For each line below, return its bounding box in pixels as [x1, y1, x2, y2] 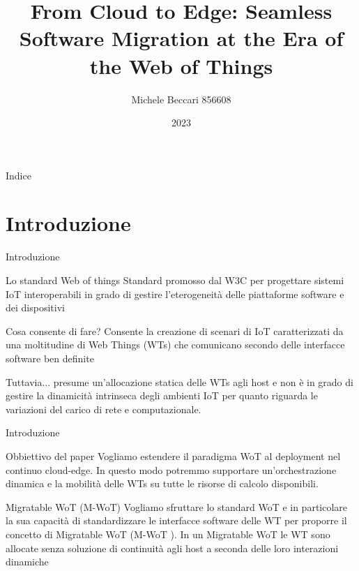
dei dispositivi [6, 300, 65, 315]
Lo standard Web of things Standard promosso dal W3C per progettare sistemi [6, 273, 344, 287]
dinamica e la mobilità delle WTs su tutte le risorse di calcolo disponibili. [6, 476, 319, 491]
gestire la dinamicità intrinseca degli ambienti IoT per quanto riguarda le [6, 388, 318, 403]
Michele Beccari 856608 [131, 91, 231, 106]
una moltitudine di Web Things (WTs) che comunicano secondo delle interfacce [6, 337, 345, 352]
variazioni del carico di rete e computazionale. [6, 401, 201, 416]
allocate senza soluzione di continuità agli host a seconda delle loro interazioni [6, 540, 339, 555]
